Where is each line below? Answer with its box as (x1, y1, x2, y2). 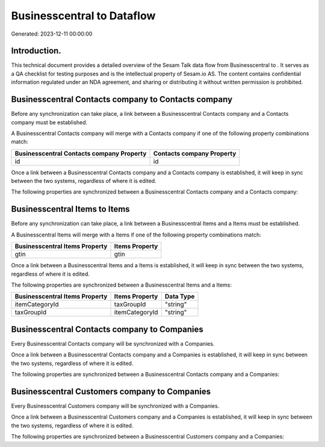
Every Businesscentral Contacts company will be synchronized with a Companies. (11, 340, 215, 347)
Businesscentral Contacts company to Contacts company (11, 94, 233, 105)
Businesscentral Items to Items (11, 204, 130, 214)
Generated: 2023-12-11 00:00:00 (11, 30, 93, 37)
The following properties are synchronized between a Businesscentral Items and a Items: (11, 281, 232, 288)
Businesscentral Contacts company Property (14, 149, 147, 157)
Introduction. (11, 46, 61, 56)
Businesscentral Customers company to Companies (11, 386, 211, 396)
